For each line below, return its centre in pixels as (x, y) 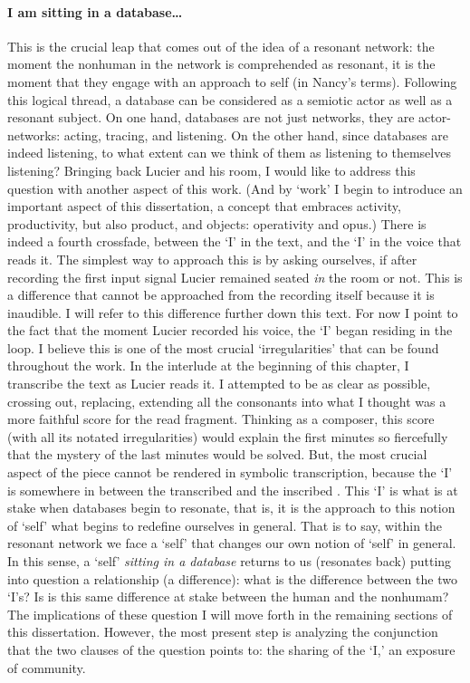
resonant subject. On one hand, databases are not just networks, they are (211, 117)
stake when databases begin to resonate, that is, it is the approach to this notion (231, 508)
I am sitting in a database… (95, 11)
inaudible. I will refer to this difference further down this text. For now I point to (233, 312)
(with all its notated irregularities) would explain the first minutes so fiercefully (228, 436)
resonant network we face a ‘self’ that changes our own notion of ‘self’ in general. (232, 543)
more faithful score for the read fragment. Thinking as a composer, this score (221, 419)
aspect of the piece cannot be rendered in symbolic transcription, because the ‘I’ (230, 472)
